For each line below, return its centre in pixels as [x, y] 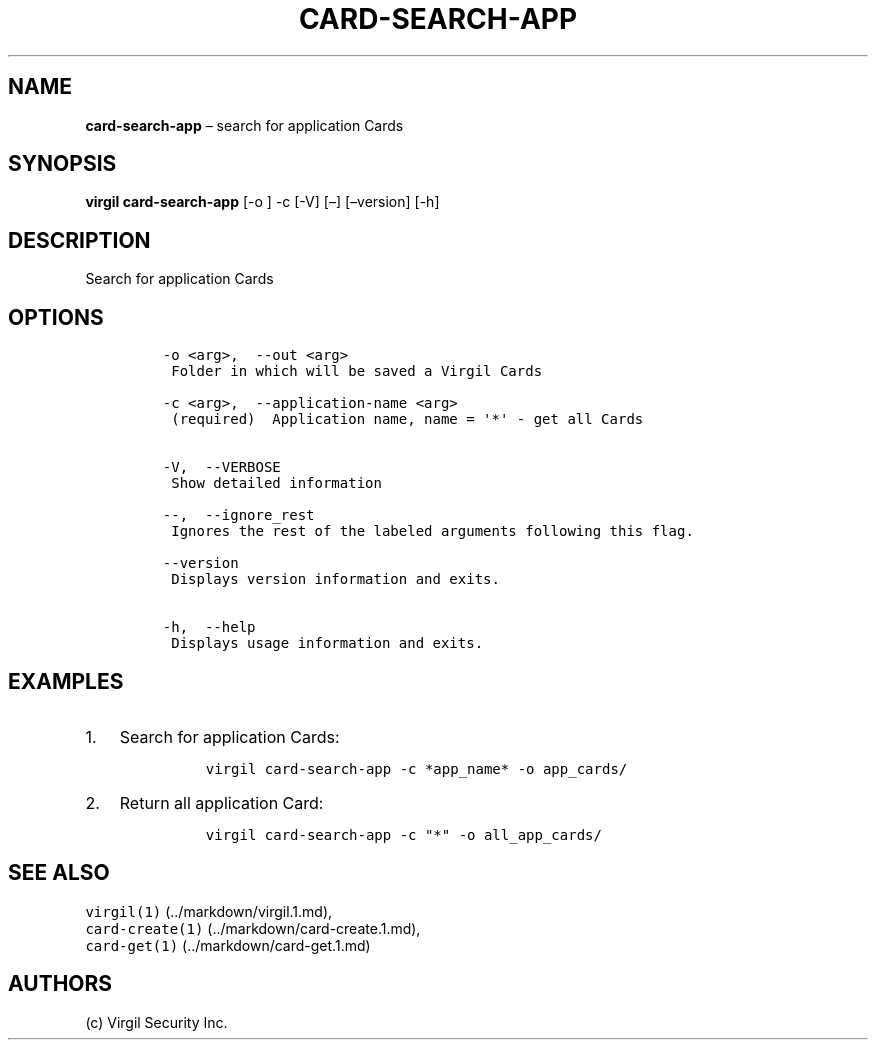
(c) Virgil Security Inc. [156, 1022]
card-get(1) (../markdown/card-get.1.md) [228, 945]
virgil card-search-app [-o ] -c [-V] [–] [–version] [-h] [262, 202]
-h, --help [209, 627]
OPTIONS [56, 317]
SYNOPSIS [62, 164]
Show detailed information [276, 483]
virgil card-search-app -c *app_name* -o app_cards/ [416, 768]
